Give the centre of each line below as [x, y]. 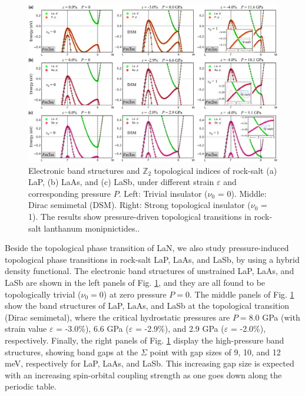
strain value [26, 329]
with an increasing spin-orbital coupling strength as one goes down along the [143, 374]
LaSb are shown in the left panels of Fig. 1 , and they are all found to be [135, 282]
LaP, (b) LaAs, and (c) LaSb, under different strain [121, 182]
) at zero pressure [135, 294]
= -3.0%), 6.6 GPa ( [92, 329]
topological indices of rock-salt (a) [216, 170]
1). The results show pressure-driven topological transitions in [140, 217]
